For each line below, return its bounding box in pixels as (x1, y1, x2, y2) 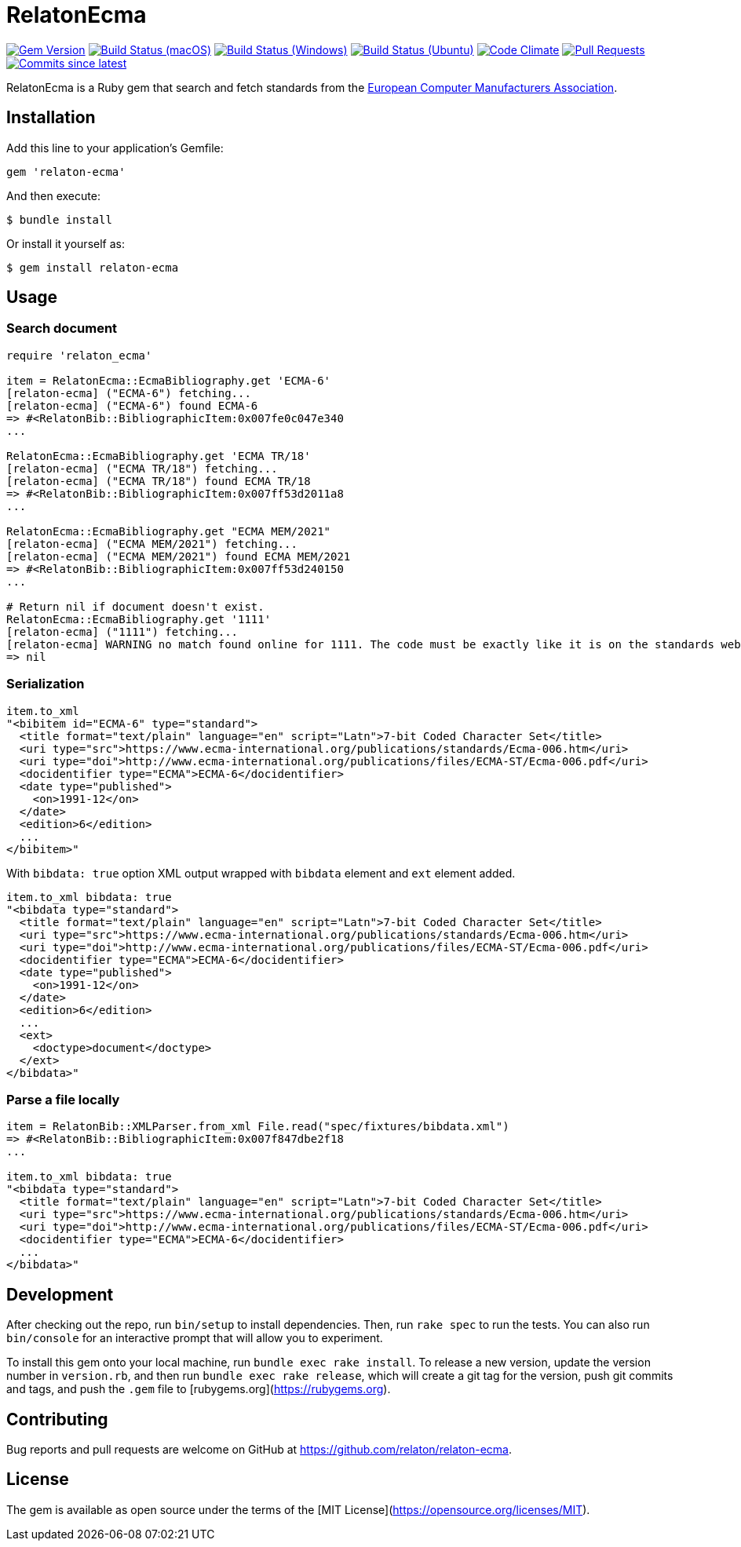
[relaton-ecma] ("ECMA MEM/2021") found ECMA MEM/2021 (6, 549, 351, 563)
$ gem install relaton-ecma (6, 261, 179, 274)
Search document (6, 320, 118, 337)
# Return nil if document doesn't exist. (6, 600, 265, 613)
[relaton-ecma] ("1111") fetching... (6, 625, 239, 638)
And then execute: (6, 188, 100, 202)
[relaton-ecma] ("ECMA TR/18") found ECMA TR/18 (6, 474, 311, 487)
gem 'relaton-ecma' (6, 165, 126, 178)
